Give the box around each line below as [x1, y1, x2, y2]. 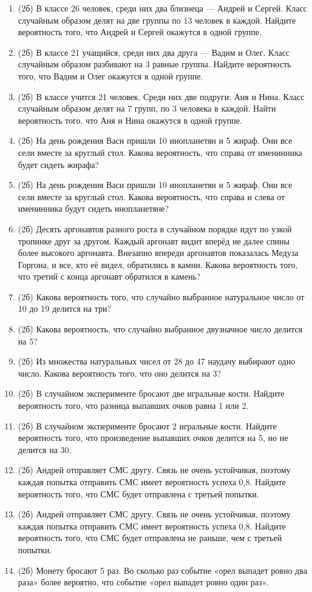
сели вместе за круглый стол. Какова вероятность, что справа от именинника [18, 146, 302, 158]
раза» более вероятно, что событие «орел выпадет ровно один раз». [18, 576, 269, 588]
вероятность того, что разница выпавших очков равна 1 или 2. [18, 399, 249, 412]
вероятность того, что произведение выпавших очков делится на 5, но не [18, 431, 288, 444]
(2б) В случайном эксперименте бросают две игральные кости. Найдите [18, 387, 285, 400]
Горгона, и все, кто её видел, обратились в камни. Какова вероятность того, [18, 258, 298, 271]
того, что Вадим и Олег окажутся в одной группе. [18, 69, 203, 82]
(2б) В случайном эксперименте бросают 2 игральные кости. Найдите [18, 419, 277, 432]
